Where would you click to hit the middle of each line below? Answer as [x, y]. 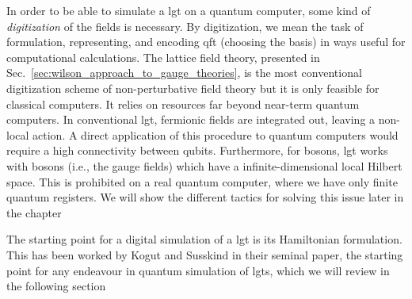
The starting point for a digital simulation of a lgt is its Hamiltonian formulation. [204, 239]
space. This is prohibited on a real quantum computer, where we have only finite [202, 181]
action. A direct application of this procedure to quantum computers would [216, 134]
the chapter [34, 212]
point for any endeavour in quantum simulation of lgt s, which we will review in [198, 270]
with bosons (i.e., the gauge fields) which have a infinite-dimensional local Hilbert [204, 165]
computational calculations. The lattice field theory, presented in [163, 57]
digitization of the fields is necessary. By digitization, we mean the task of [185, 26]
